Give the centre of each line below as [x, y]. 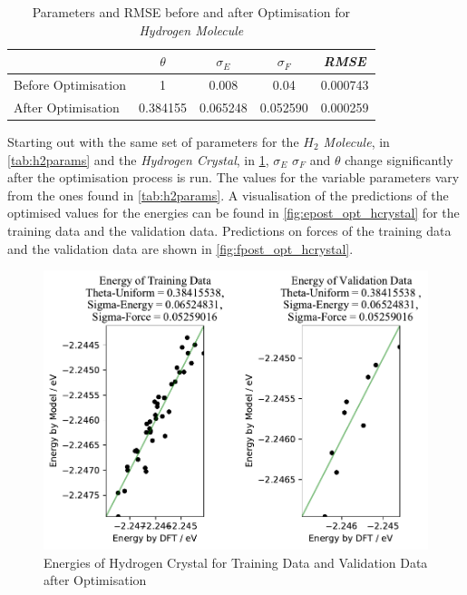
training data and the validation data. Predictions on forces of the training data [229, 230]
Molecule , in [356, 141]
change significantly [399, 159]
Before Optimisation [70, 85]
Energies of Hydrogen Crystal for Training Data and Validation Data [236, 562]
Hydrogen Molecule [191, 29]
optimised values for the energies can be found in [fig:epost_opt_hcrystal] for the [233, 213]
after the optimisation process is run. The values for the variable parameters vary [233, 177]
